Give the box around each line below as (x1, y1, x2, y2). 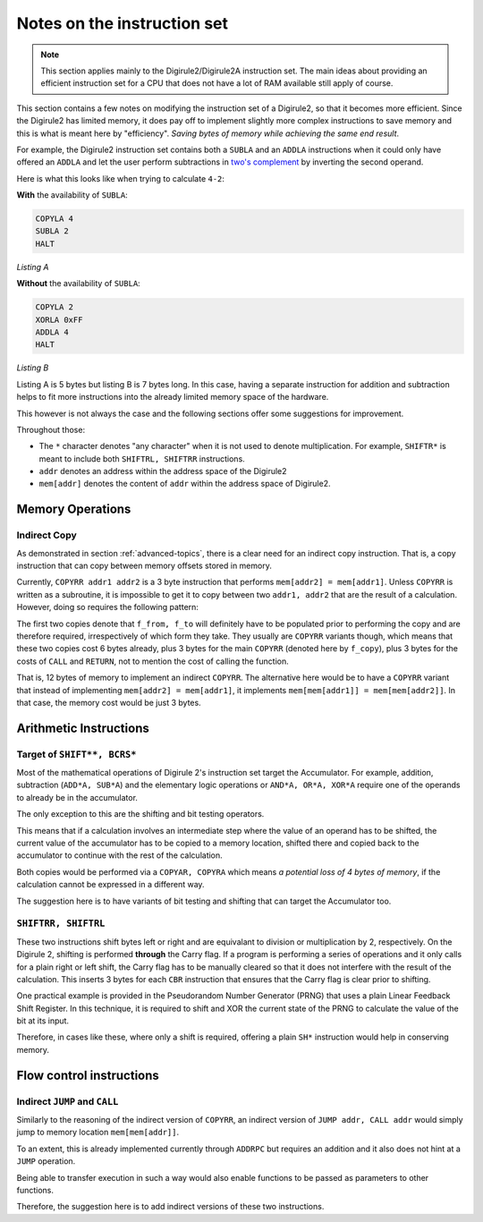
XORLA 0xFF (35, 314, 83, 325)
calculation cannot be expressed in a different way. (16, 879, 205, 890)
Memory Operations (16, 502, 131, 517)
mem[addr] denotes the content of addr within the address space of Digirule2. (38, 479, 331, 489)
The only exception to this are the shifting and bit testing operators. (16, 809, 265, 819)
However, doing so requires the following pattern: (16, 602, 199, 613)
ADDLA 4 (35, 327, 69, 337)
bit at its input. (16, 1015, 70, 1026)
